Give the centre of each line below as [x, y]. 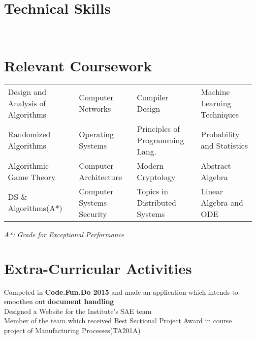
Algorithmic [29, 165]
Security [93, 214]
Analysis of [27, 103]
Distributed [157, 202]
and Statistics [224, 146]
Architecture [100, 177]
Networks [95, 109]
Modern [150, 165]
